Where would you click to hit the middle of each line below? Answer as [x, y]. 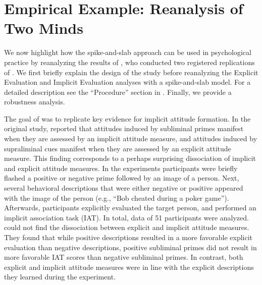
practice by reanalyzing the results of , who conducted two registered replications [129, 62]
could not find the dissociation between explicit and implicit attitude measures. [127, 227]
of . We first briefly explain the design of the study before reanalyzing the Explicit [131, 72]
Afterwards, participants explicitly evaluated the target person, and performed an [130, 208]
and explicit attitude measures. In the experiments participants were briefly [121, 168]
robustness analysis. [35, 102]
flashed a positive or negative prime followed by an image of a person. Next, [122, 178]
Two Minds [44, 28]
